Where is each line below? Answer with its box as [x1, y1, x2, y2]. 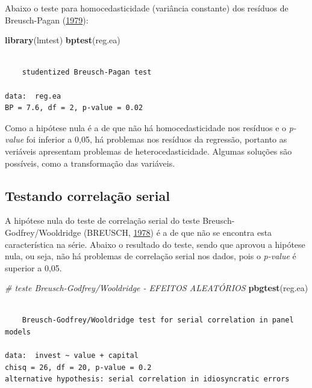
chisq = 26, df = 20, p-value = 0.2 [5, 363, 152, 372]
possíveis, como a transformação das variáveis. [5, 156, 175, 169]
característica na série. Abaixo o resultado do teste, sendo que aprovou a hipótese [5, 238, 305, 250]
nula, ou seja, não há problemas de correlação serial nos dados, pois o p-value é [5, 250, 296, 262]
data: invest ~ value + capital [5, 351, 139, 360]
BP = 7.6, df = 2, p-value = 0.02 [5, 103, 143, 112]
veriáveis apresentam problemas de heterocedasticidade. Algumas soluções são [5, 144, 292, 157]
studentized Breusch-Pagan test [22, 68, 152, 77]
